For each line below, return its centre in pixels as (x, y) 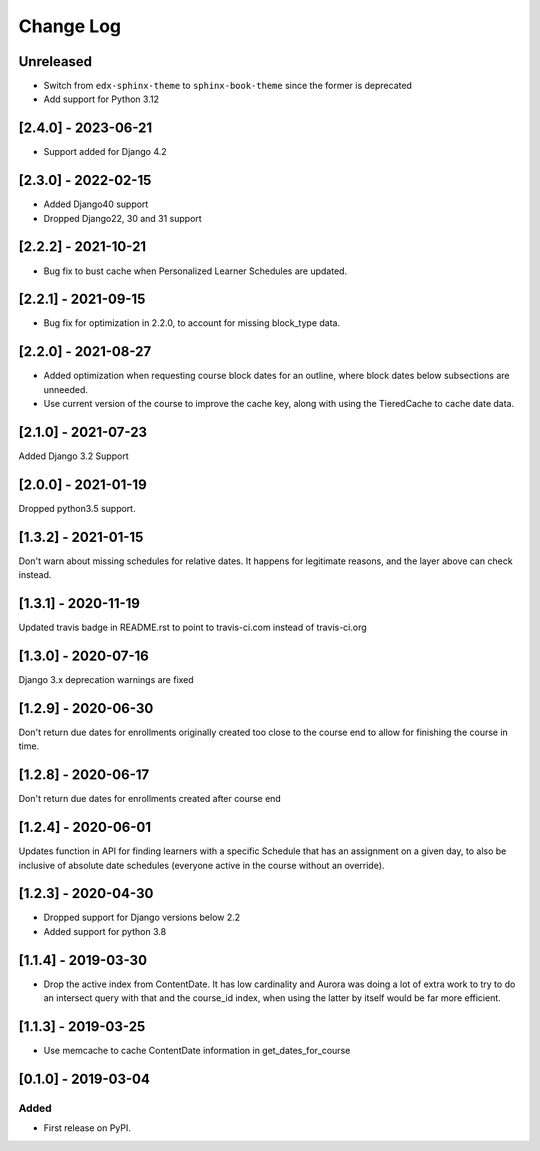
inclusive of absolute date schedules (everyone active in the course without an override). (201, 865)
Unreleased (55, 61)
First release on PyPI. (87, 1128)
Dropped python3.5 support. (77, 508)
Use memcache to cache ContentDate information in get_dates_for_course (197, 1051)
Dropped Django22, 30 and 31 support (122, 218)
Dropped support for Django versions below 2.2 (142, 917)
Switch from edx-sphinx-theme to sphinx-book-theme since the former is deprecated (227, 86)
